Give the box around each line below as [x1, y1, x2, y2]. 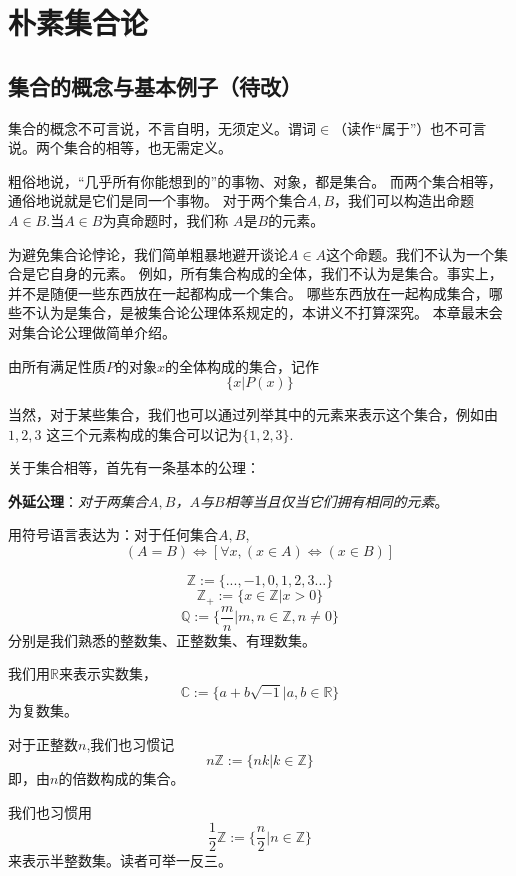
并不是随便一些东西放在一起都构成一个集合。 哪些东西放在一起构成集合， [8, 282, 489, 303]
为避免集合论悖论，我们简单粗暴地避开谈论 [8, 243, 288, 264]
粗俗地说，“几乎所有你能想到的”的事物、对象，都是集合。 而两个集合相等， [8, 170, 502, 191]
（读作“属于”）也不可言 [333, 117, 487, 138]
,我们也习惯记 [86, 733, 175, 754]
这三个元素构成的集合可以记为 [46, 423, 243, 444]
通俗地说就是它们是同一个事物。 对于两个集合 [8, 190, 307, 211]
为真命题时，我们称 [102, 209, 229, 230]
